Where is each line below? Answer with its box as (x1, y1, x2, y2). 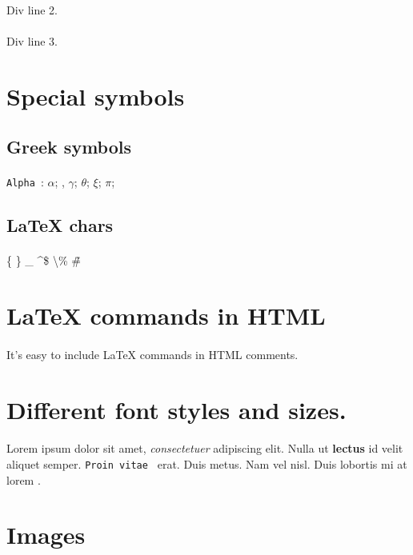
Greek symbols (6, 134, 131, 159)
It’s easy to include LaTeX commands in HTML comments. (6, 345, 299, 362)
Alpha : (6, 174, 44, 190)
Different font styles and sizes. (6, 393, 347, 425)
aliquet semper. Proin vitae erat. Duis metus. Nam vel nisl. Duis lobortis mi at (6, 455, 407, 472)
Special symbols (6, 79, 185, 112)
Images (6, 518, 86, 551)
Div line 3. (6, 32, 58, 49)
